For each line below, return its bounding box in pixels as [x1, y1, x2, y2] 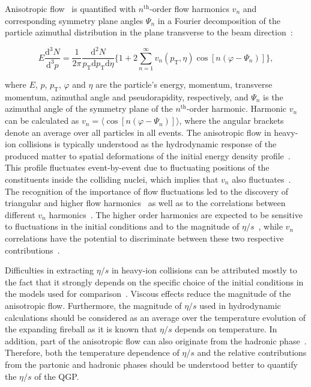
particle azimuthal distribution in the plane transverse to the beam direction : [5, 26, 293, 38]
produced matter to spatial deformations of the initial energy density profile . [5, 149, 291, 162]
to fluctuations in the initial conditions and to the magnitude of [5, 220, 240, 233]
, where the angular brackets [179, 114, 284, 127]
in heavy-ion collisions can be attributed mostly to [111, 264, 297, 276]
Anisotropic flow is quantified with [5, 2, 136, 14]
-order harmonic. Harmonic [186, 102, 287, 115]
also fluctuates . [232, 173, 291, 186]
